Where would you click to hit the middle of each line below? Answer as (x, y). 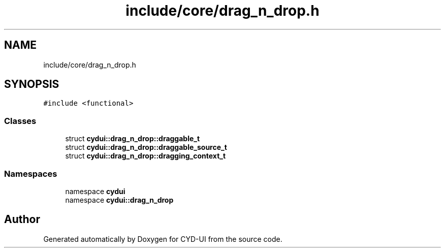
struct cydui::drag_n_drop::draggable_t (133, 139)
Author (22, 219)
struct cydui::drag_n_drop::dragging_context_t (146, 156)
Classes (20, 121)
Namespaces (31, 174)
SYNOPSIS (32, 84)
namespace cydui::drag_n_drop (119, 200)
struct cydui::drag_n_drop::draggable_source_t (146, 147)
